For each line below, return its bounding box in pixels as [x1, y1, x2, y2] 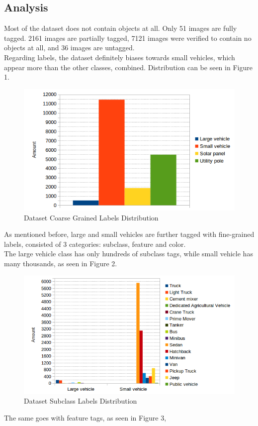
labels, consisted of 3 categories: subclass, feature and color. [4, 238, 186, 249]
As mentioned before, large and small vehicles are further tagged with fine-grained [4, 229, 255, 239]
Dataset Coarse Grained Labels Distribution [24, 212, 159, 222]
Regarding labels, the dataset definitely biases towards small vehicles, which [4, 52, 235, 62]
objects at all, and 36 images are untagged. [4, 42, 135, 53]
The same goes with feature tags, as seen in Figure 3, [4, 413, 167, 423]
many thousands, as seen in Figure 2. [4, 258, 117, 269]
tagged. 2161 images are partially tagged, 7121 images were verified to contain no [4, 32, 252, 43]
